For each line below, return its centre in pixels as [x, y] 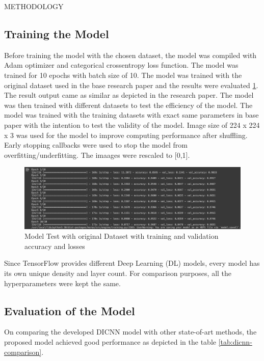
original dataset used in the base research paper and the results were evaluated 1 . [131, 85]
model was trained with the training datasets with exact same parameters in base [131, 115]
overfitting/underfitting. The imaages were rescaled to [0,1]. [97, 155]
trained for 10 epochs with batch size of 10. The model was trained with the [123, 75]
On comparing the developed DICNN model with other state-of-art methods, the [130, 332]
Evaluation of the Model [70, 310]
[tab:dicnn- [235, 342]
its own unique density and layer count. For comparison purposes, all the [118, 273]
